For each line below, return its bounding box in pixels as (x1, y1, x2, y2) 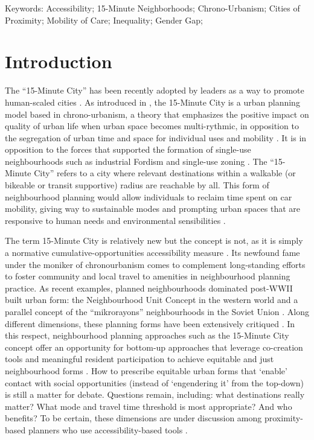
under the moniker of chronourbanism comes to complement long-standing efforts (5, 258, 306, 270)
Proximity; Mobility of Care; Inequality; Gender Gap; (5, 13, 203, 26)
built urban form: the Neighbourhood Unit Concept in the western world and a (5, 293, 298, 306)
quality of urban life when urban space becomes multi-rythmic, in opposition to (5, 120, 299, 132)
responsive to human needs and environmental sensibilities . (5, 214, 226, 226)
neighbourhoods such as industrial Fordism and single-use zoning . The (5, 155, 268, 167)
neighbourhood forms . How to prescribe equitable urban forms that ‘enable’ (5, 364, 287, 377)
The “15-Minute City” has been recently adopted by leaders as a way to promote (5, 84, 304, 97)
